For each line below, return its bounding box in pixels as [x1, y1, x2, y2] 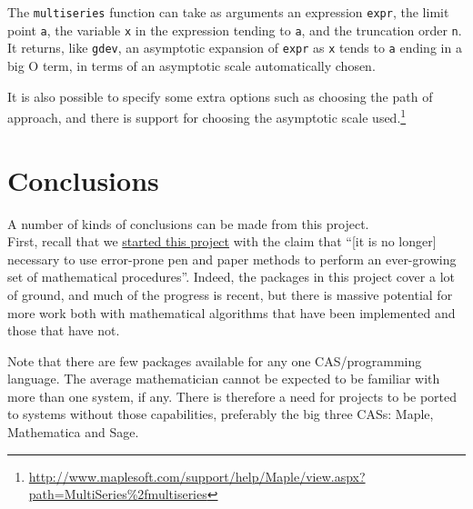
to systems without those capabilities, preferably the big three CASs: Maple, [7, 404, 434, 424]
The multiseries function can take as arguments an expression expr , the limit [7, 3, 449, 21]
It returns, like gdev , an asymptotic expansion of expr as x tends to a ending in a [7, 38, 462, 57]
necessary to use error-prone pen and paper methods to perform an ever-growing [7, 249, 457, 268]
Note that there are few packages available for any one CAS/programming [7, 351, 422, 370]
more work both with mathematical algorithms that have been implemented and [7, 303, 456, 322]
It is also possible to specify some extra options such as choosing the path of [7, 86, 433, 105]
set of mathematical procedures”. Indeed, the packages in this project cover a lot [7, 267, 455, 286]
